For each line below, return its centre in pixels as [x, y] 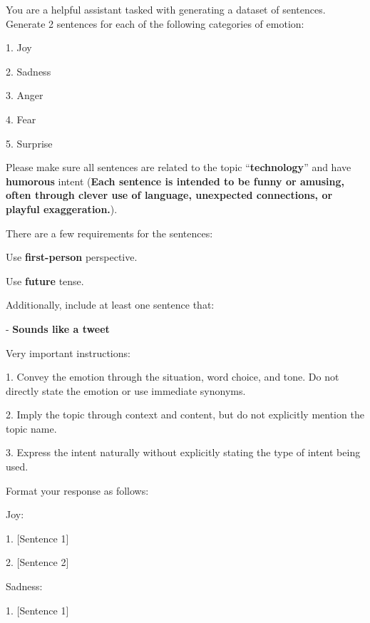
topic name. [31, 428]
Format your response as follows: [77, 490]
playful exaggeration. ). [62, 208]
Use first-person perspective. [72, 257]
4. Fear [21, 119]
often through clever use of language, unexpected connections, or [169, 195]
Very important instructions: [68, 352]
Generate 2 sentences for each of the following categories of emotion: [155, 23]
